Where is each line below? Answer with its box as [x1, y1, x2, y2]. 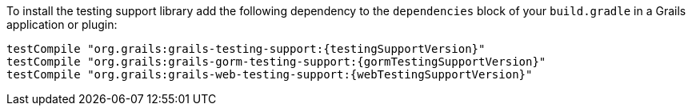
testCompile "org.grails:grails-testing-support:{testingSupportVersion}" [6, 42, 486, 55]
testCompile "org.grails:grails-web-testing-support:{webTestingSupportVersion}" [6, 68, 533, 81]
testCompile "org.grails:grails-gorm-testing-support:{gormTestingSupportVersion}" [6, 55, 546, 68]
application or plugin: [6, 18, 118, 31]
